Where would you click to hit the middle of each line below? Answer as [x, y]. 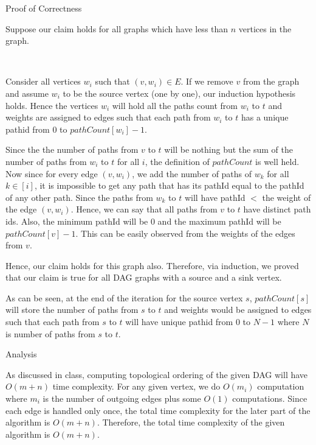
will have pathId [215, 197]
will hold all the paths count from [175, 105]
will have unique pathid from [179, 322]
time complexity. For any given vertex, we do [136, 386]
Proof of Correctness [44, 8]
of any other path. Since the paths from [79, 197]
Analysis [21, 354]
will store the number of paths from [72, 310]
